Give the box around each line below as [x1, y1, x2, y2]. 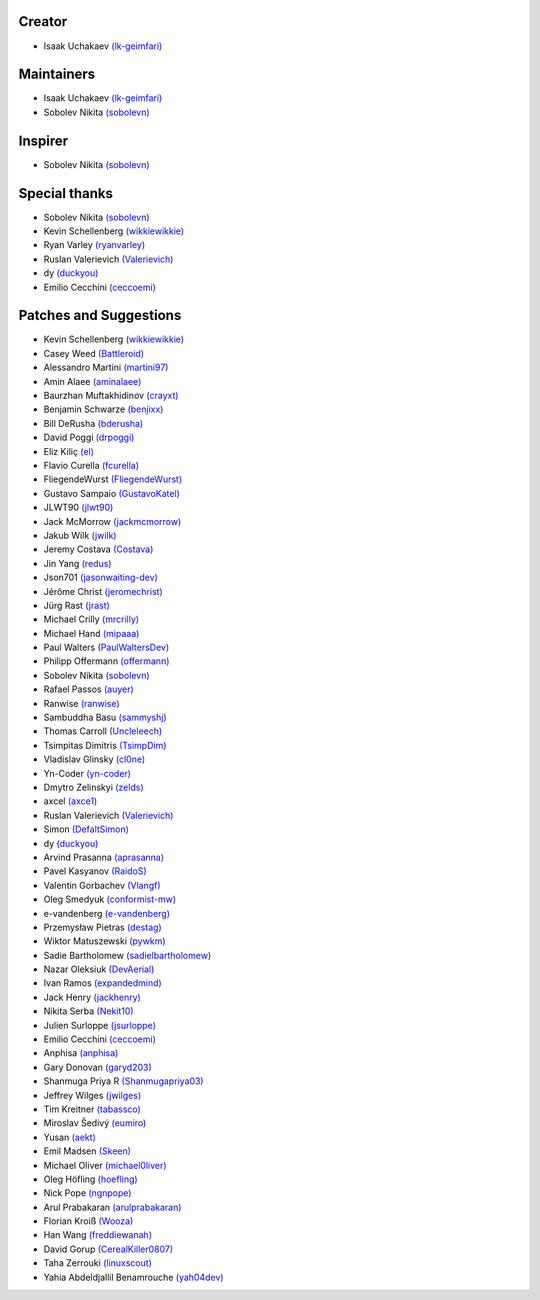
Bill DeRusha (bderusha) [43, 417, 144, 429]
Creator [18, 13, 68, 30]
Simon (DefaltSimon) [43, 823, 130, 835]
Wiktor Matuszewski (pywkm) [43, 935, 166, 947]
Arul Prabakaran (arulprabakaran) [43, 1201, 182, 1213]
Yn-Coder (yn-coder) [43, 767, 132, 779]
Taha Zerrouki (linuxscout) [43, 1257, 152, 1269]
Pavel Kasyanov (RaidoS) [43, 865, 147, 877]
